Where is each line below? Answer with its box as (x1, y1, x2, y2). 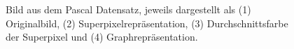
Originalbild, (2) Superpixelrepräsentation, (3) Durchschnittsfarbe (6, 15, 288, 30)
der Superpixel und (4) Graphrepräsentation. (6, 29, 198, 44)
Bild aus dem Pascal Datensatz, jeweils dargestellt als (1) (6, 2, 251, 16)
